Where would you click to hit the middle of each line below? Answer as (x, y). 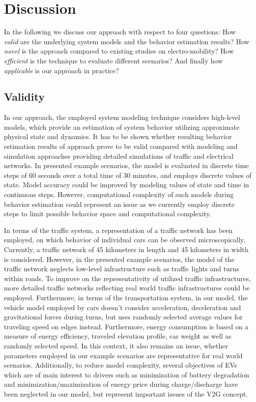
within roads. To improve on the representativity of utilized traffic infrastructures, (128, 278)
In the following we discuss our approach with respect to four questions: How (120, 32)
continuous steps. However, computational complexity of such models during (119, 194)
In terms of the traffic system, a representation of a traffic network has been (118, 230)
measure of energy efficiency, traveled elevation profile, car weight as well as (118, 336)
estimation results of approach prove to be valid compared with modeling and (121, 146)
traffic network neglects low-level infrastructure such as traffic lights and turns (122, 269)
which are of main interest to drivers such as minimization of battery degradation (127, 374)
